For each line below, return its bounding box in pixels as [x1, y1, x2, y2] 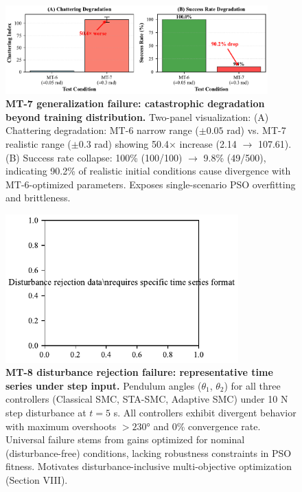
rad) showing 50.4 [94, 137, 169, 151]
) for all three [224, 378, 281, 392]
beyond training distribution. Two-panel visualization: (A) [5, 109, 269, 124]
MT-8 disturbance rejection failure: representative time [5, 365, 273, 379]
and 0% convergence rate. [153, 418, 261, 433]
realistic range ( [5, 137, 71, 151]
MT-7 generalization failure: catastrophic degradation [5, 96, 265, 111]
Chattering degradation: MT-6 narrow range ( [5, 123, 199, 137]
